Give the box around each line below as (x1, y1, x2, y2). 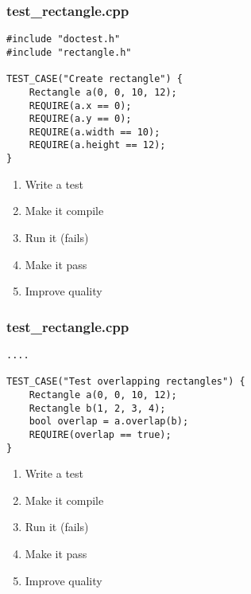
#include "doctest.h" (6, 33, 121, 45)
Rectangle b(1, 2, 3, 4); (29, 402, 166, 414)
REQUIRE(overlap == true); (29, 428, 172, 440)
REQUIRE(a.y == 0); (29, 113, 132, 125)
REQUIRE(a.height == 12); (29, 139, 166, 151)
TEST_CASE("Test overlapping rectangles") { (6, 376, 245, 388)
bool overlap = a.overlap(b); (29, 416, 189, 428)
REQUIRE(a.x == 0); (29, 100, 132, 111)
